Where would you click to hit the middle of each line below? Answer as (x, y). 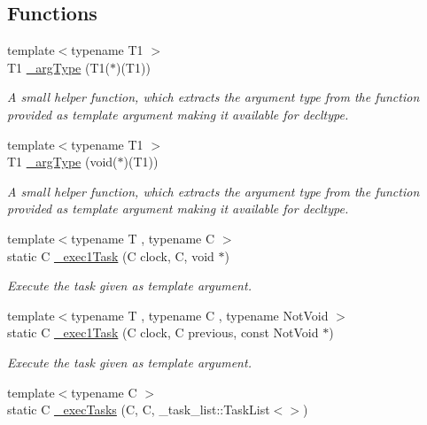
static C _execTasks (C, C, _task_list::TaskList (139, 410)
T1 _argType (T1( (58, 67)
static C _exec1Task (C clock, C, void (111, 255)
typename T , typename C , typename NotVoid (200, 315)
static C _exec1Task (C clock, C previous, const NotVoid (163, 332)
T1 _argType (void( (62, 162)
